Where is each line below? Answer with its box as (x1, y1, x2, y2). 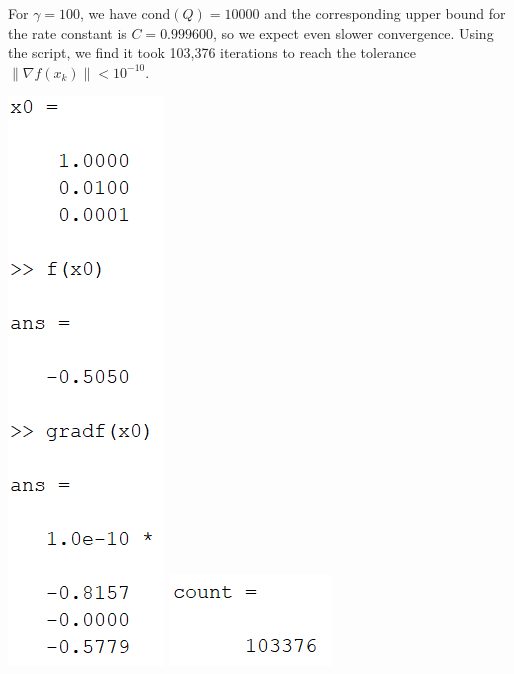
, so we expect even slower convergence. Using (213, 22, 494, 43)
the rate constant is (8, 22, 127, 43)
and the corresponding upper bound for (264, 3, 506, 23)
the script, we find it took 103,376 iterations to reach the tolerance (8, 42, 416, 63)
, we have (80, 3, 137, 23)
